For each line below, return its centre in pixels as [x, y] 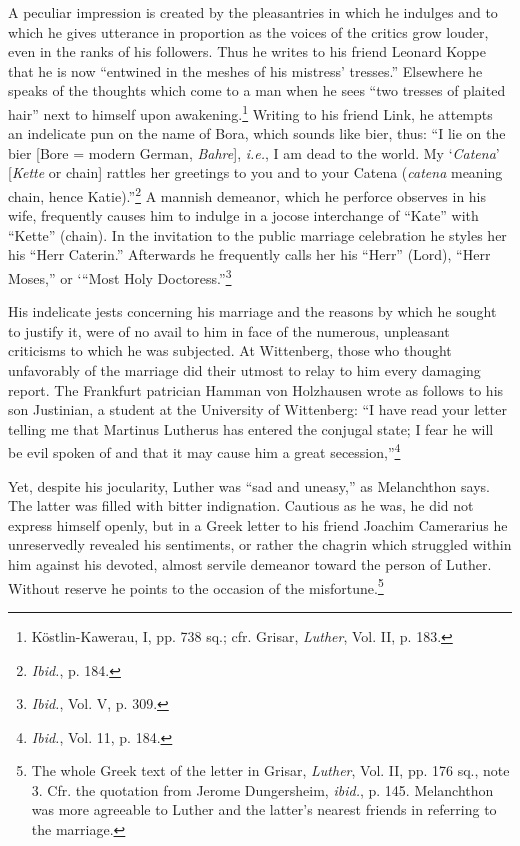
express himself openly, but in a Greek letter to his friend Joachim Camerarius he [258, 524]
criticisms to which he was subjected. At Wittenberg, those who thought [230, 350]
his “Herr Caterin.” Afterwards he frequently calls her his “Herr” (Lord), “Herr [249, 254]
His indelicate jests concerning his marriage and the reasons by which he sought [252, 311]
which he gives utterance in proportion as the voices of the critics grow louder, [248, 31]
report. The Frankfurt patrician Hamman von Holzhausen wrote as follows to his [256, 389]
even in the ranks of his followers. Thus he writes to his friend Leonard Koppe [247, 51]
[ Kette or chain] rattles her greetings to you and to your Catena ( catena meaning [255, 172]
